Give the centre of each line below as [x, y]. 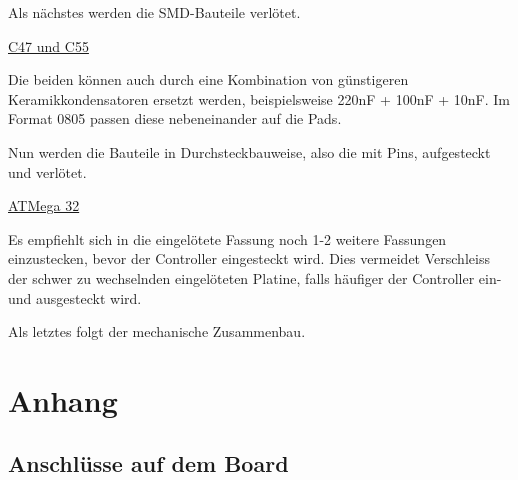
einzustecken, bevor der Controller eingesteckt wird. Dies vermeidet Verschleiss [249, 258]
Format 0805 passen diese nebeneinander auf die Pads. [175, 118]
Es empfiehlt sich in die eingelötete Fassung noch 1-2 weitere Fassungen [227, 238]
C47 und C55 [48, 45]
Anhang [63, 399]
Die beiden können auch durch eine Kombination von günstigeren [208, 79]
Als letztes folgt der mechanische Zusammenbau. [157, 331]
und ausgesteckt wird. [75, 297]
